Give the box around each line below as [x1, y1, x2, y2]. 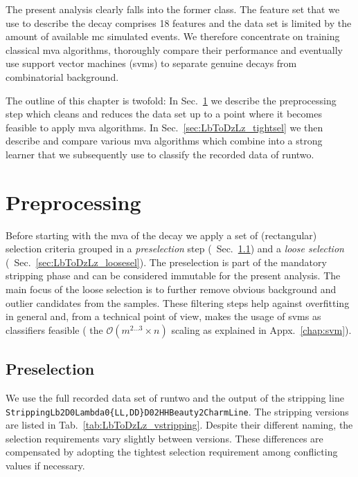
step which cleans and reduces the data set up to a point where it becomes [6, 106, 322, 121]
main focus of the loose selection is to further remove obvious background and [6, 282, 337, 297]
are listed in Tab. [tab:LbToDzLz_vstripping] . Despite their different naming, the [6, 418, 353, 432]
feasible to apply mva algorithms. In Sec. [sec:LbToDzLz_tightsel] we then [6, 120, 323, 134]
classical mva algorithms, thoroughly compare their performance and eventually [6, 42, 343, 57]
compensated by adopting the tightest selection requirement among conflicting [6, 445, 338, 459]
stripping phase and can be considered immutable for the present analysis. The [6, 268, 341, 283]
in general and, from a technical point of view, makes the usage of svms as [6, 309, 321, 324]
